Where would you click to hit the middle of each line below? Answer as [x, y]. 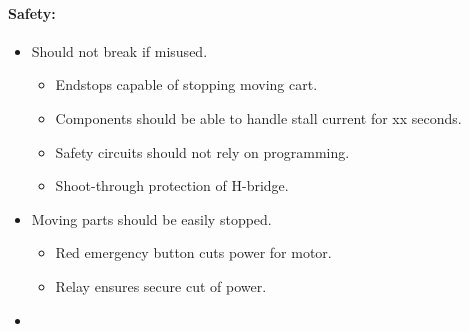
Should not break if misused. [119, 50]
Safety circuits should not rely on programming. [202, 151]
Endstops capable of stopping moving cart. [186, 84]
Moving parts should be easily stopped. [151, 218]
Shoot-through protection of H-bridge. [172, 185]
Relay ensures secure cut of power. [161, 285]
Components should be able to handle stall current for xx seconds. [258, 117]
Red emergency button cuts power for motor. [193, 252]
